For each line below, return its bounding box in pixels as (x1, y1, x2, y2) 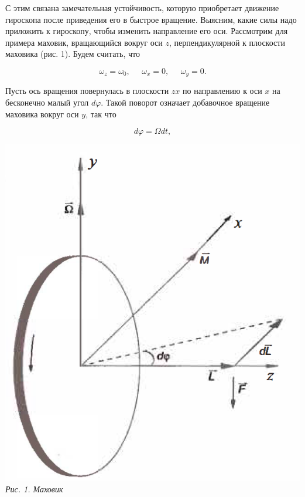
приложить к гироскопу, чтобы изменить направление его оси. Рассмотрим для (5, 25, 288, 37)
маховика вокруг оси (5, 107, 79, 120)
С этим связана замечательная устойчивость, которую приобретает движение (5, 2, 279, 13)
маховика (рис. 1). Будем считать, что (5, 48, 140, 60)
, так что (85, 107, 116, 120)
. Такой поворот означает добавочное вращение (101, 96, 270, 109)
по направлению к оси (183, 84, 262, 97)
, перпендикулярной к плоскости (169, 36, 285, 48)
